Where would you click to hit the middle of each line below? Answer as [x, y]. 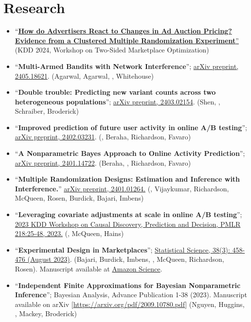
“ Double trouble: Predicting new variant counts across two [115, 92]
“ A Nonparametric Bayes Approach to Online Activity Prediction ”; [130, 153]
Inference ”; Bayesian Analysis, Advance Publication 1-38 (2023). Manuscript [131, 295]
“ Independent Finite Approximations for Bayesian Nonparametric [128, 285]
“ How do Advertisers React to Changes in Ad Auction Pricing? [123, 31]
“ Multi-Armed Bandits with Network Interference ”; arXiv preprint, [127, 66]
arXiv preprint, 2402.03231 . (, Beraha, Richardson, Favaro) [103, 137]
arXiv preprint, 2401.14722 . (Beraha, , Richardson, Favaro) [103, 162]
